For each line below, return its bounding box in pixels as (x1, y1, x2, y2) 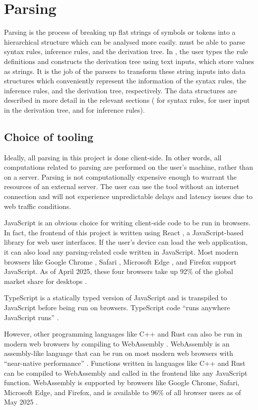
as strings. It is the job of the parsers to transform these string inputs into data (4, 66, 246, 76)
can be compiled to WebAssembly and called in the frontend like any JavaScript (4, 367, 248, 378)
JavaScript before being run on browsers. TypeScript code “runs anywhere (4, 302, 230, 312)
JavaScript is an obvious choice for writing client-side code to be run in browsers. (4, 217, 251, 228)
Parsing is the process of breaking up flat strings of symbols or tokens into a (4, 27, 236, 37)
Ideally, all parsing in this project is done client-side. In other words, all (4, 152, 222, 162)
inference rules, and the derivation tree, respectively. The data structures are (4, 85, 237, 95)
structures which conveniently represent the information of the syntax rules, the (4, 75, 247, 86)
